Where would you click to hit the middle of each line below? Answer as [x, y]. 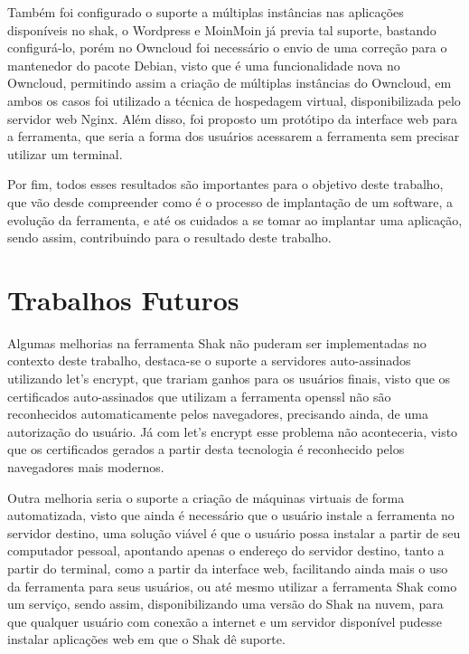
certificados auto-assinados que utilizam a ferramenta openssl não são [199, 396]
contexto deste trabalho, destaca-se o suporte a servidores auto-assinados [209, 360]
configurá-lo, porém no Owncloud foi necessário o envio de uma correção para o [227, 47]
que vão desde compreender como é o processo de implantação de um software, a [230, 201]
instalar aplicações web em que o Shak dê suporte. [146, 639]
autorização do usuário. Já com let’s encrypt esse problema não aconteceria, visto [233, 431]
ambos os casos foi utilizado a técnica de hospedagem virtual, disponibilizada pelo [234, 100]
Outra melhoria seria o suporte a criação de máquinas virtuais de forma [206, 497]
